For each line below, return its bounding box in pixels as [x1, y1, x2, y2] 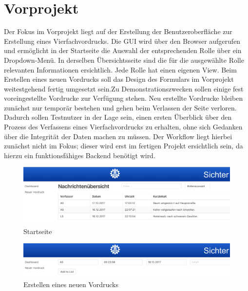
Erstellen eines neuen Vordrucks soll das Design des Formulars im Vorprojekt [4, 74, 234, 84]
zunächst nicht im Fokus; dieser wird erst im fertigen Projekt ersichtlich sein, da [4, 141, 243, 151]
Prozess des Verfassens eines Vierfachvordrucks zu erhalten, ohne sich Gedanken [4, 122, 243, 132]
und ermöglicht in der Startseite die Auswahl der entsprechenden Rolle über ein [4, 45, 242, 55]
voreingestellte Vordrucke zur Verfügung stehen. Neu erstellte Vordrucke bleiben [4, 93, 243, 103]
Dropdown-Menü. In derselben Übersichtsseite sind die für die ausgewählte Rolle [4, 55, 244, 65]
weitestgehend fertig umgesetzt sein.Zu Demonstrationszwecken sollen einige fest [4, 83, 244, 93]
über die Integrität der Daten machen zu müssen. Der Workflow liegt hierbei [4, 131, 232, 141]
